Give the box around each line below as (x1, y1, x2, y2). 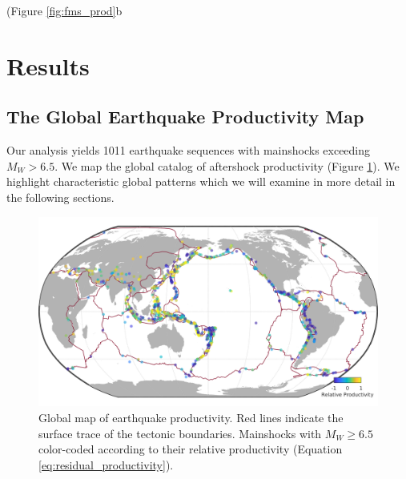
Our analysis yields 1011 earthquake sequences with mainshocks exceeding (6, 142, 371, 159)
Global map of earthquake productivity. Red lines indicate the (38, 409, 344, 425)
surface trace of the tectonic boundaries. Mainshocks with (38, 425, 322, 441)
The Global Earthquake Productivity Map (6, 104, 364, 129)
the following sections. (6, 188, 115, 205)
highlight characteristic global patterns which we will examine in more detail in (6, 173, 396, 190)
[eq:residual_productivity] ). (38, 456, 174, 473)
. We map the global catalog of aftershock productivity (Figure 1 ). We (54, 157, 400, 174)
